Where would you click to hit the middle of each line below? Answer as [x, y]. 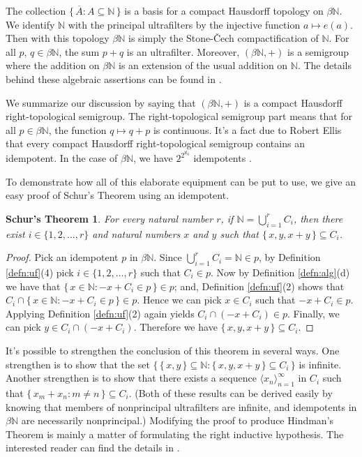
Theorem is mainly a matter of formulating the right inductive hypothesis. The [175, 434]
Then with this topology [58, 38]
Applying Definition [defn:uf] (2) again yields [100, 313]
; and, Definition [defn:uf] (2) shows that [259, 286]
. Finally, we [313, 313]
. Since [168, 257]
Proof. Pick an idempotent [62, 257]
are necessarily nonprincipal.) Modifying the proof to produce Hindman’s [178, 420]
